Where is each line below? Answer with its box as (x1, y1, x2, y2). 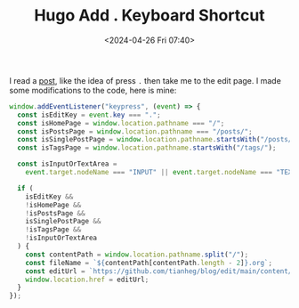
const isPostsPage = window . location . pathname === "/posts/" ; (17, 126, 253, 136)
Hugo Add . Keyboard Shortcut (34, 5, 265, 26)
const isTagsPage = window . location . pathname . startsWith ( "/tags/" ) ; (17, 143, 277, 152)
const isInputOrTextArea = (17, 159, 117, 169)
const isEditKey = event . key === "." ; (17, 110, 162, 119)
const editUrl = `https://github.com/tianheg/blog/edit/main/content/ (25, 266, 293, 276)
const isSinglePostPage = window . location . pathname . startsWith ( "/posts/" (17, 135, 296, 144)
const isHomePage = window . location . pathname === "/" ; (17, 118, 225, 127)
